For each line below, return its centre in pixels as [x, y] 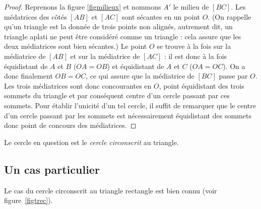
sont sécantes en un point [161, 16]
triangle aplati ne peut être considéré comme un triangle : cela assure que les [123, 36]
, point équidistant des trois [202, 85]
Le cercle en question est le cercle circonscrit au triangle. [91, 142]
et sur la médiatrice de [105, 56]
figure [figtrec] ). [28, 200]
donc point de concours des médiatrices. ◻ [70, 125]
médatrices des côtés [36, 16]
